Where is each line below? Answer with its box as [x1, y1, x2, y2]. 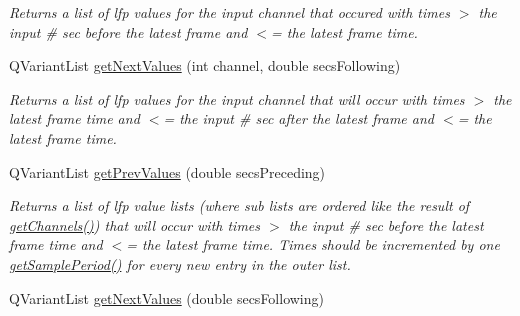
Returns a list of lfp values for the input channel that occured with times [9, 2, 450, 22]
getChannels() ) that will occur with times [9, 214, 261, 235]
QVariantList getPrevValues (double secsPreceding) [9, 161, 326, 182]
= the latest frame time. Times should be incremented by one [126, 234, 500, 255]
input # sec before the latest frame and [9, 21, 248, 42]
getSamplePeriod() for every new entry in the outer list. [9, 253, 351, 274]
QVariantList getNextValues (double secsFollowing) [9, 287, 324, 308]
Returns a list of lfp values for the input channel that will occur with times [9, 88, 465, 109]
